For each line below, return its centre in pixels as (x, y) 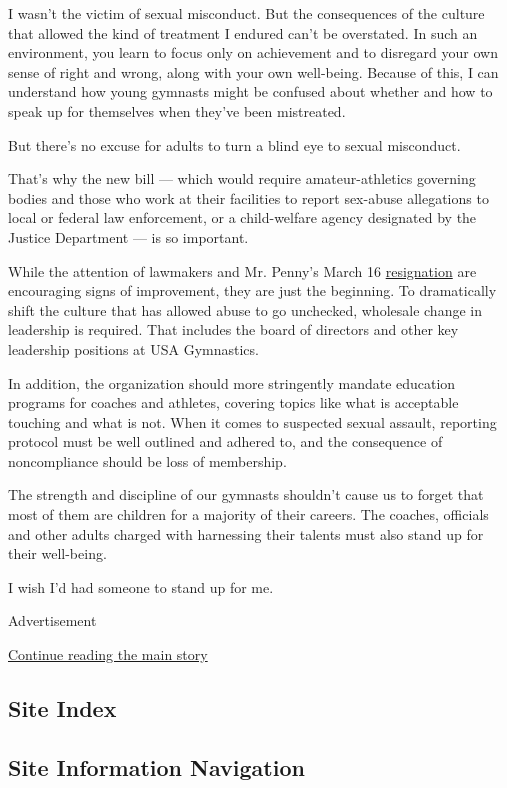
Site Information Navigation (156, 766)
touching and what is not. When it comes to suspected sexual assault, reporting (252, 421)
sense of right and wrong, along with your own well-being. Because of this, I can (253, 71)
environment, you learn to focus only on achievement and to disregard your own (253, 52)
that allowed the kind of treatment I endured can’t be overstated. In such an (243, 32)
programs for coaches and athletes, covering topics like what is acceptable (233, 402)
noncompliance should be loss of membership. (147, 460)
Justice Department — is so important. (128, 236)
